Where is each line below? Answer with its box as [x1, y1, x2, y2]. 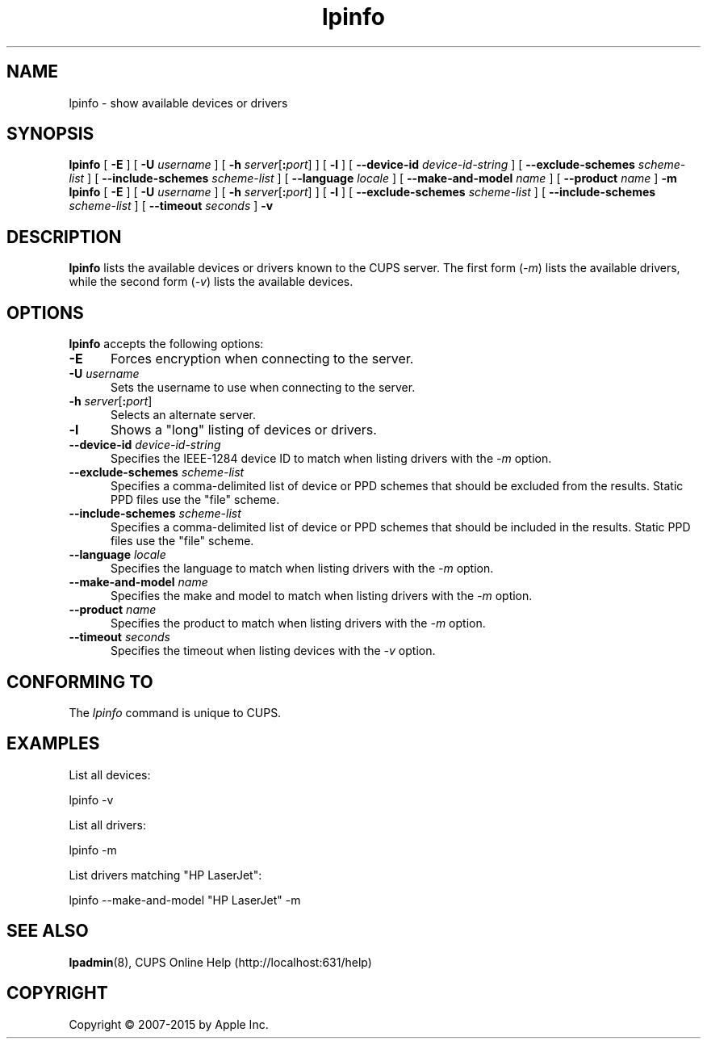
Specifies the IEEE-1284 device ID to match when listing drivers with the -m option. [111, 451, 552, 466]
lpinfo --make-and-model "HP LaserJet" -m [69, 892, 301, 907]
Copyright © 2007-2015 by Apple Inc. [69, 1017, 269, 1031]
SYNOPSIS [6, 124, 94, 145]
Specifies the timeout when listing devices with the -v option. [111, 644, 436, 658]
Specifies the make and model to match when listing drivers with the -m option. [111, 589, 533, 603]
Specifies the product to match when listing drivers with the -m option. [111, 616, 486, 631]
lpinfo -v [69, 792, 114, 807]
